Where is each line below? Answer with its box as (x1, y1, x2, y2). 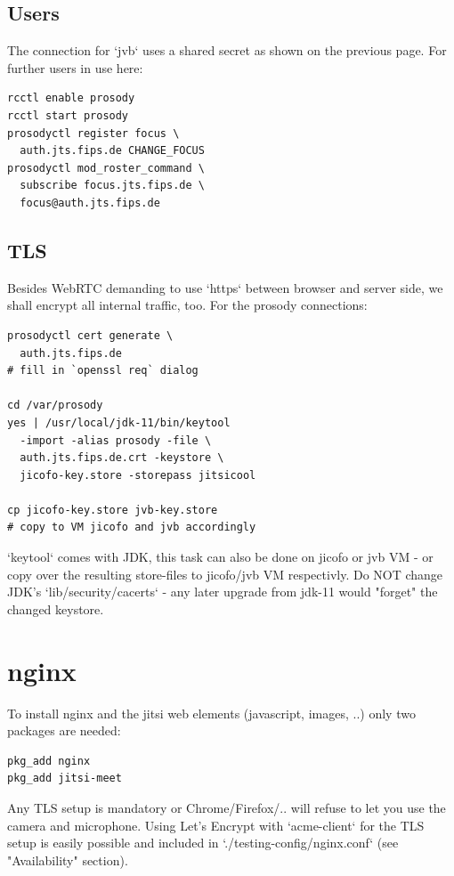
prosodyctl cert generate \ (7, 328, 174, 342)
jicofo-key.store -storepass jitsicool (20, 468, 256, 482)
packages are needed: (7, 721, 121, 740)
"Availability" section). (7, 850, 128, 869)
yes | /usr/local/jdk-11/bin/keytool (7, 416, 231, 429)
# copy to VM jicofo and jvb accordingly (7, 521, 256, 534)
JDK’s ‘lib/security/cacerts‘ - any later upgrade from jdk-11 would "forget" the (7, 582, 438, 601)
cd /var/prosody (7, 399, 103, 412)
